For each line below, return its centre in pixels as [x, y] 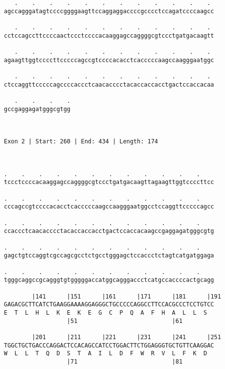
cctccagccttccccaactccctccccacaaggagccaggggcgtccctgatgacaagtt [109, 35]
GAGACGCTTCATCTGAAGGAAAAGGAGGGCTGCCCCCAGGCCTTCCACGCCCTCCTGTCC [109, 305]
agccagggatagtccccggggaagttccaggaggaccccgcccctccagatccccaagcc [109, 11]
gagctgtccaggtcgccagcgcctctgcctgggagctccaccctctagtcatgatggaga [109, 256]
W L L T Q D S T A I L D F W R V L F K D [106, 354]
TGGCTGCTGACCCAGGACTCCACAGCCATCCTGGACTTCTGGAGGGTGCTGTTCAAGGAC [109, 345]
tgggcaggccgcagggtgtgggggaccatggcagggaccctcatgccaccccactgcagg [109, 280]
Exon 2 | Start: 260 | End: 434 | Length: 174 [81, 142]
